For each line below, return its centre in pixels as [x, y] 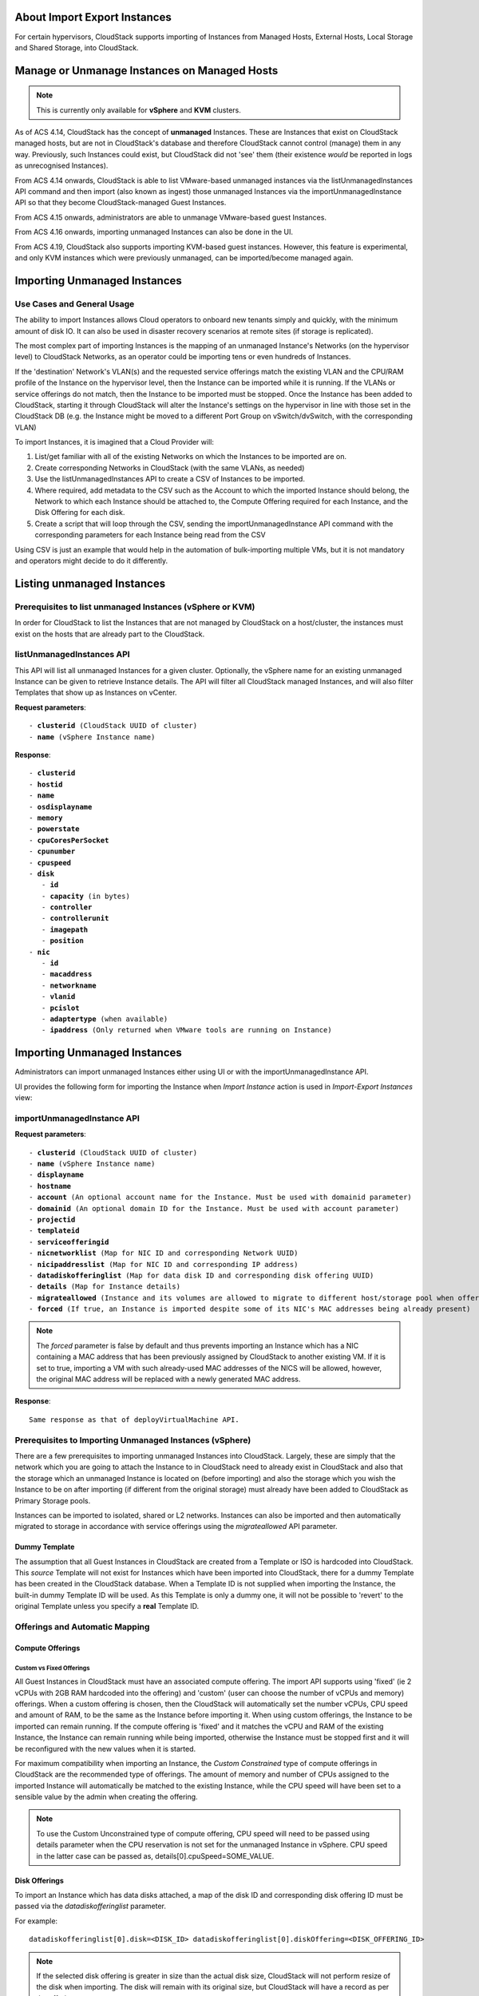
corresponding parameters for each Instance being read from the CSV [150, 535]
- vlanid [58, 997]
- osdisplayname [61, 807]
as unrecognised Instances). [61, 166]
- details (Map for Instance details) [105, 1287]
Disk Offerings [39, 1880]
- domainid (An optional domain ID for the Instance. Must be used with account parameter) [214, 1208]
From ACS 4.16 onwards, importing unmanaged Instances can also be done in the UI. [154, 232]
